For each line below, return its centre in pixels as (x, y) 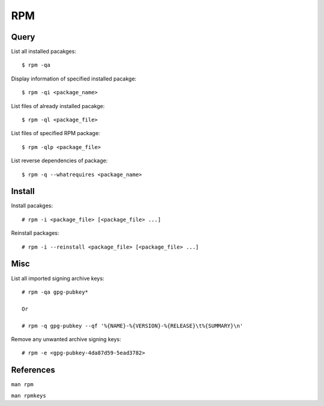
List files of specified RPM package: (55, 133)
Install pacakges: (32, 206)
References (33, 370)
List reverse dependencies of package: (59, 161)
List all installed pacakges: (43, 52)
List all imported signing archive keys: (58, 278)
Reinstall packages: (35, 233)
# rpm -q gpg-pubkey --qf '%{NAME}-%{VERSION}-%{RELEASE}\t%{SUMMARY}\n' (133, 326)
